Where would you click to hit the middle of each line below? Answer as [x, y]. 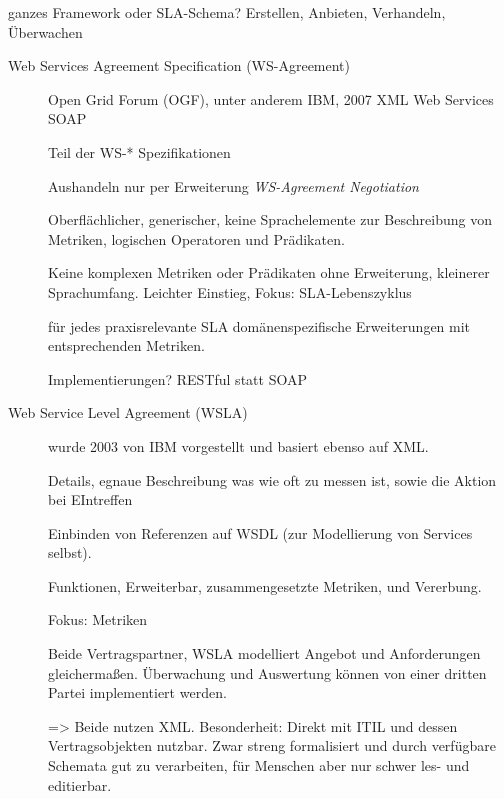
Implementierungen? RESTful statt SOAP [177, 378]
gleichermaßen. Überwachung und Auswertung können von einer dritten [267, 672]
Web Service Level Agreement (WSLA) [128, 412]
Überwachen [45, 31]
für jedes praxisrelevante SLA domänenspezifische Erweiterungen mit [259, 325]
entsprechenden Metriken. [126, 345]
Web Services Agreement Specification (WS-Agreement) [179, 65]
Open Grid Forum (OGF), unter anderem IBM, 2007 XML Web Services [271, 98]
